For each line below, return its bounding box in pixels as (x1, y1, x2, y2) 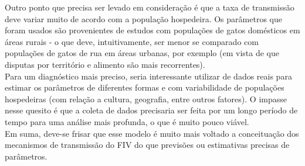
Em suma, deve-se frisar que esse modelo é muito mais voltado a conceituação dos (5, 127, 299, 139)
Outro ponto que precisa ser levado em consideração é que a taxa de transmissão (5, 1, 294, 13)
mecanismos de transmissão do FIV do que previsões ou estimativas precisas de (5, 139, 290, 151)
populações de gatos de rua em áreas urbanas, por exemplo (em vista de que (5, 47, 279, 59)
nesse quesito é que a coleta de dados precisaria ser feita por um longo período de (5, 104, 298, 116)
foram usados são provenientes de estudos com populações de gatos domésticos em (5, 24, 300, 36)
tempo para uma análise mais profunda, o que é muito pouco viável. (5, 115, 249, 127)
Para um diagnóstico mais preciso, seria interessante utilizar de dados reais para (5, 70, 292, 82)
